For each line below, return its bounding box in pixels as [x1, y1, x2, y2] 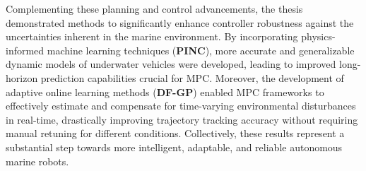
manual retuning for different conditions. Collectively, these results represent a [6, 126, 345, 141]
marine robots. [6, 153, 69, 168]
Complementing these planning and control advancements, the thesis [6, 1, 303, 16]
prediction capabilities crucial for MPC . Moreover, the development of [40, 70, 344, 85]
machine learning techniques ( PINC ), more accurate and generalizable [47, 42, 355, 57]
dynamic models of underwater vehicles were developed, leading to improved [6, 57, 336, 71]
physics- [301, 29, 336, 44]
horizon [6, 70, 38, 85]
